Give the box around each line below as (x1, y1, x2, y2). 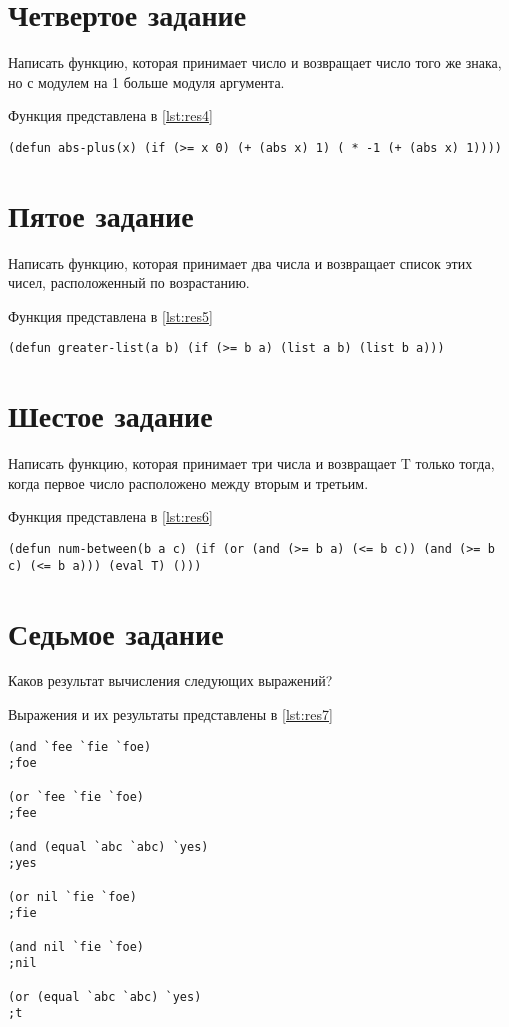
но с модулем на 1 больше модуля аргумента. (8, 71, 285, 92)
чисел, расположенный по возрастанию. (8, 272, 250, 293)
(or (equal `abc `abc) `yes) (8, 989, 202, 1004)
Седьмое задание (8, 612, 224, 653)
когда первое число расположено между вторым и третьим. (8, 472, 369, 493)
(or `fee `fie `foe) (8, 789, 145, 804)
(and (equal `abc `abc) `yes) (8, 839, 209, 854)
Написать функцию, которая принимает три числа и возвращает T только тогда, (8, 453, 495, 474)
